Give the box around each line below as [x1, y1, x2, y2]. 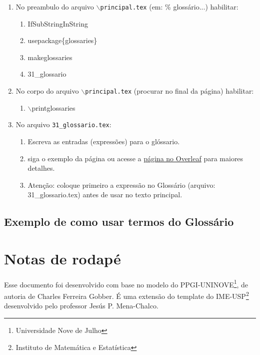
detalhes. [27, 163, 55, 173]
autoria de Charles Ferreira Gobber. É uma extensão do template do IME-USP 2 [4, 289, 249, 301]
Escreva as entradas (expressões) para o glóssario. [27, 136, 180, 146]
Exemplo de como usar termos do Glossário [4, 214, 234, 229]
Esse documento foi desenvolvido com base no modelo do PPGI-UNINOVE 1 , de [4, 277, 248, 289]
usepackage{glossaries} [27, 35, 97, 46]
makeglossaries [27, 52, 72, 62]
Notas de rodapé [4, 248, 121, 268]
